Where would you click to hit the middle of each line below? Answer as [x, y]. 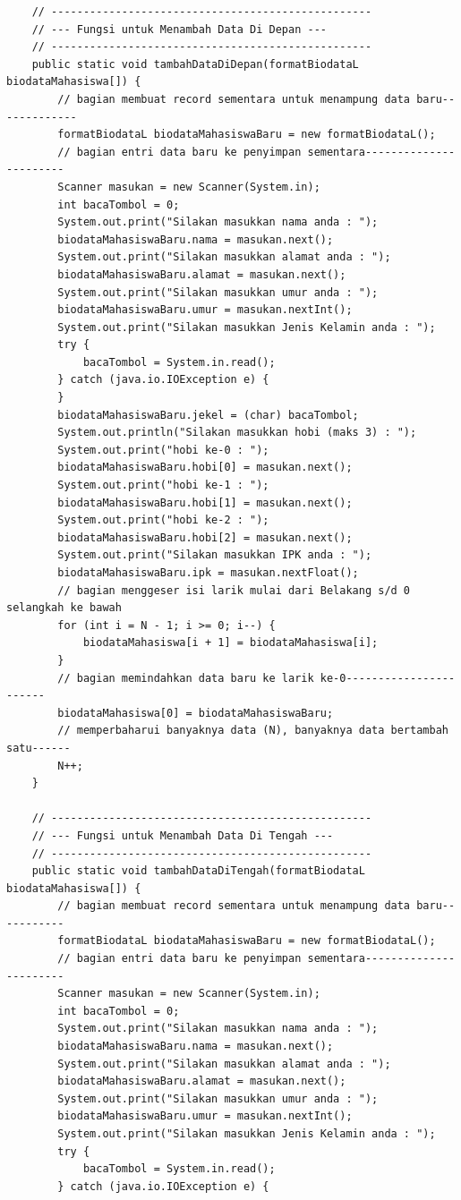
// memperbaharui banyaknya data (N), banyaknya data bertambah [253, 731]
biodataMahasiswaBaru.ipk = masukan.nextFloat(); [208, 573]
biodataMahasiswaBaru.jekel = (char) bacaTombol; [208, 415]
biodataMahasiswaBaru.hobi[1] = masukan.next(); [205, 502]
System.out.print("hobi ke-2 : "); [163, 520]
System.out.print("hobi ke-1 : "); [163, 485]
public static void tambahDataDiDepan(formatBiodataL [195, 64]
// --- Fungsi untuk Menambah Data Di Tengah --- [183, 835]
